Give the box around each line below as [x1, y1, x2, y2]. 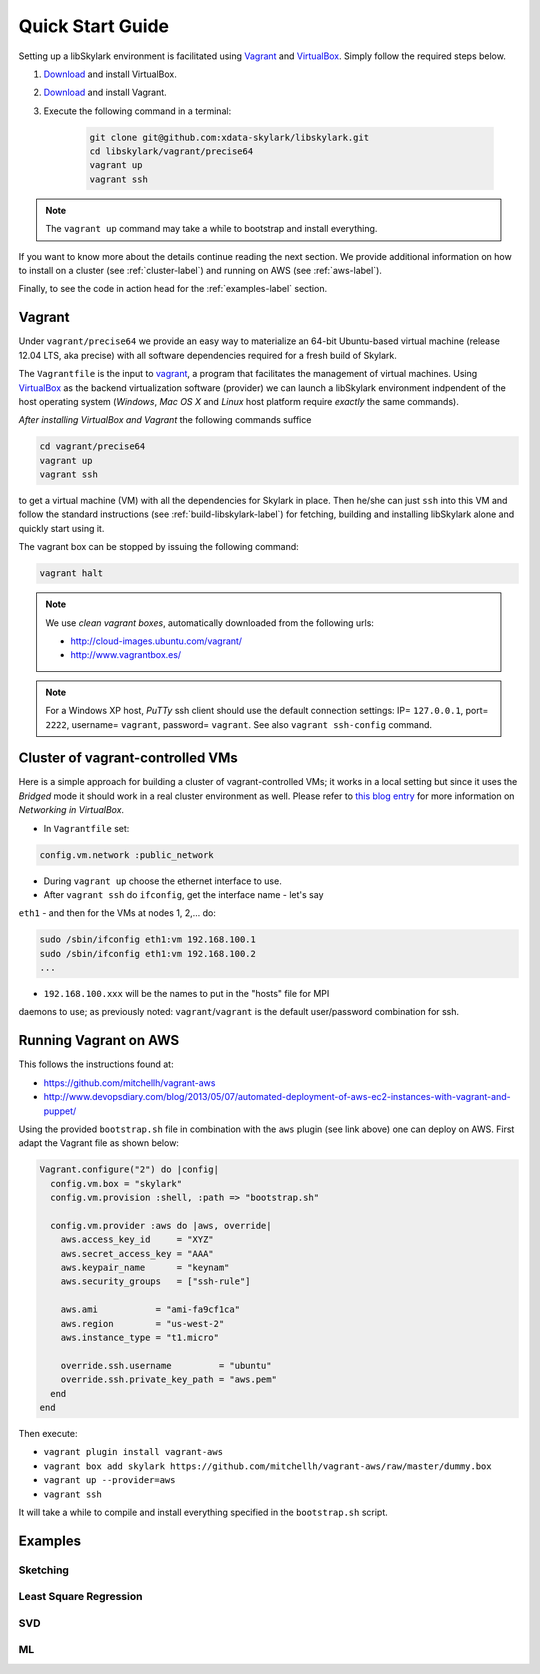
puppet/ [43, 1105, 77, 1117]
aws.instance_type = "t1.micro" [60, 1332, 220, 1344]
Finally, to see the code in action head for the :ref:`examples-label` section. [18, 283, 328, 295]
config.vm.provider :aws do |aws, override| [50, 1220, 272, 1231]
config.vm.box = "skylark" [50, 1178, 183, 1189]
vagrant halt [39, 568, 104, 579]
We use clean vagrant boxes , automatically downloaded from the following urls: [45, 616, 375, 629]
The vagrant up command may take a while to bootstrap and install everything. [45, 223, 378, 235]
